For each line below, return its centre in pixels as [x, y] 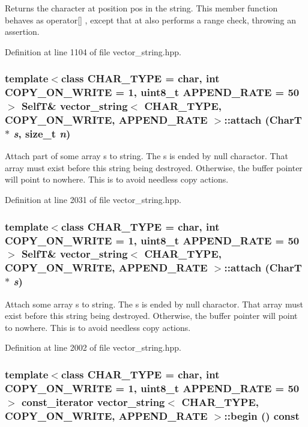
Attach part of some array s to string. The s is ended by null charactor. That [146, 156]
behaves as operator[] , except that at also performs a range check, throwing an [151, 20]
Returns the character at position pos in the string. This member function [141, 8]
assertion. [22, 32]
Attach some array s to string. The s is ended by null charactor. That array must [154, 304]
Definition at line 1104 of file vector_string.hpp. [93, 51]
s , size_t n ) [42, 133]
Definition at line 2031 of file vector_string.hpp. [93, 200]
